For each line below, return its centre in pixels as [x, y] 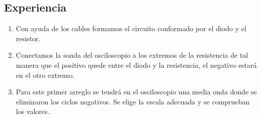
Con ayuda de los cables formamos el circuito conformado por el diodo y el [131, 28]
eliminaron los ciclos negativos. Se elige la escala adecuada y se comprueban [133, 101]
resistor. [28, 38]
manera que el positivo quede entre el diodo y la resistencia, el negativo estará [136, 65]
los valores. [33, 111]
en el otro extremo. [45, 75]
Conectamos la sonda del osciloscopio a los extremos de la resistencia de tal [132, 55]
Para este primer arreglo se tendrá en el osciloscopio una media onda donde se [136, 92]
